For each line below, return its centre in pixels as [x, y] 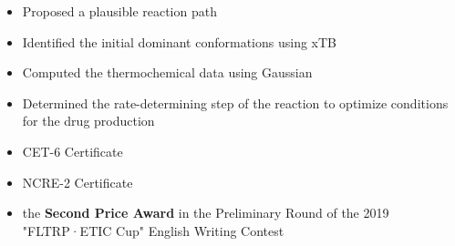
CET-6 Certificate [72, 151]
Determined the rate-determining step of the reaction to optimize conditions [235, 102]
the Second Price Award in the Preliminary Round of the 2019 [206, 213]
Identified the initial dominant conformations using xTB [179, 41]
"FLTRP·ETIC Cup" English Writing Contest [153, 230]
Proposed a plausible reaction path [119, 11]
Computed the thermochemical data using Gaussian [167, 72]
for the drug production [88, 121]
